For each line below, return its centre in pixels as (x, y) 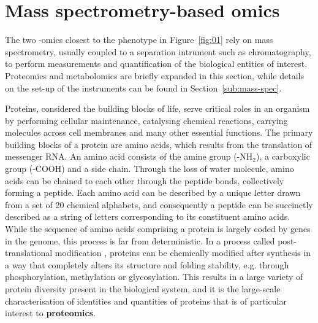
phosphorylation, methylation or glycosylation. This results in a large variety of (154, 277)
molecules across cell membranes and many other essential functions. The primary (159, 132)
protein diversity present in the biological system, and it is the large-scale (143, 289)
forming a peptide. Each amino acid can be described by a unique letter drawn (153, 193)
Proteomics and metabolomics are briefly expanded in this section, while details (154, 75)
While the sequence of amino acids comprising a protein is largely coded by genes (158, 229)
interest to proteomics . (51, 313)
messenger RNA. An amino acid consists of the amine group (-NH (129, 156)
